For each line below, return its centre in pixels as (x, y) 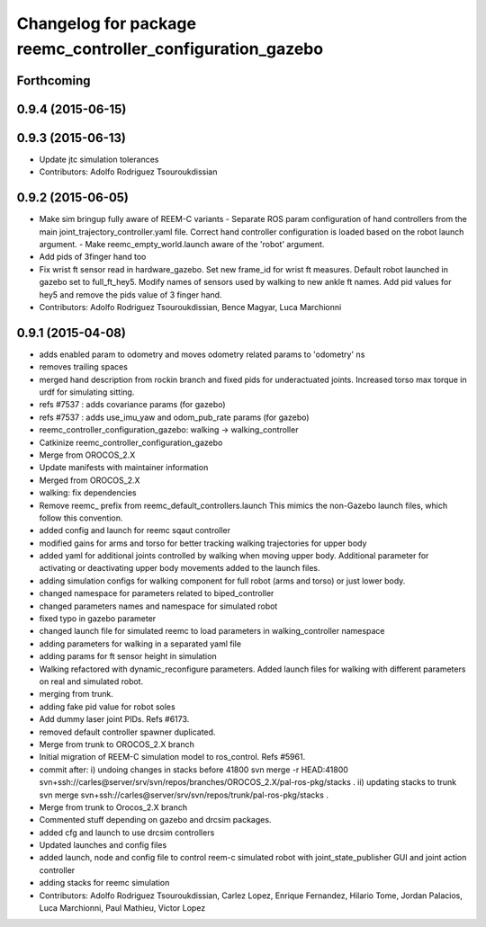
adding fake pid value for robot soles (107, 707)
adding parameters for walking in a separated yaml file (140, 644)
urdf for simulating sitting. (87, 392)
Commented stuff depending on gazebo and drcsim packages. (155, 820)
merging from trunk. (76, 694)
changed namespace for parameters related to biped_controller (157, 593)
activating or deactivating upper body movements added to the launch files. (180, 568)
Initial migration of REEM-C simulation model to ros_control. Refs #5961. (172, 757)
